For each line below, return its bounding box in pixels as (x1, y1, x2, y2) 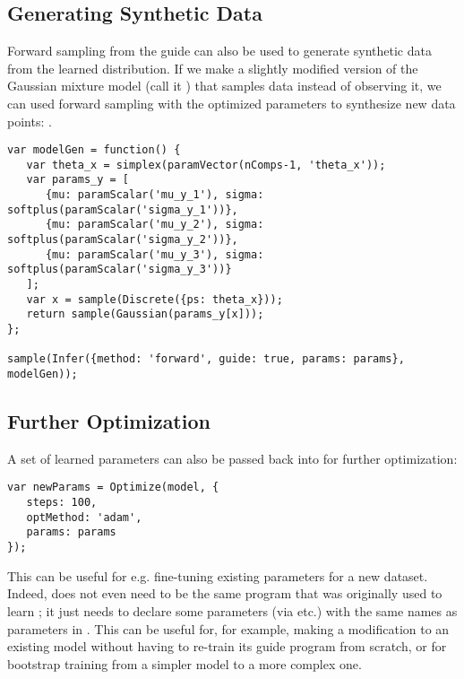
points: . (7, 111, 52, 130)
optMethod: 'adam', (26, 510, 142, 524)
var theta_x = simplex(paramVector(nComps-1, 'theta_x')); (26, 158, 386, 171)
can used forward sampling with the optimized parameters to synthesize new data (7, 93, 456, 112)
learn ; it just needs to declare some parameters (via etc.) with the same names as (7, 601, 458, 620)
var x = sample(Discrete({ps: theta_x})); (26, 292, 283, 306)
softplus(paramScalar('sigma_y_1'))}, (7, 203, 238, 216)
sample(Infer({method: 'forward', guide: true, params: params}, (7, 353, 405, 366)
